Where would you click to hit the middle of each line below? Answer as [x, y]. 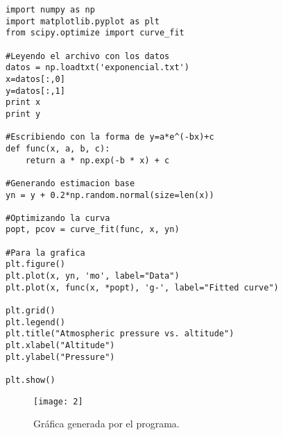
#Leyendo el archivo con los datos [88, 56]
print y [23, 114]
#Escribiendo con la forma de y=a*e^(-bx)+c [110, 137]
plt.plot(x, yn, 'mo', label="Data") [93, 276]
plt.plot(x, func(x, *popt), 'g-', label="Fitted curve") [142, 287]
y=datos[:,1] [35, 91]
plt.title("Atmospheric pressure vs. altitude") [120, 334]
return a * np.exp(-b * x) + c [97, 160]
